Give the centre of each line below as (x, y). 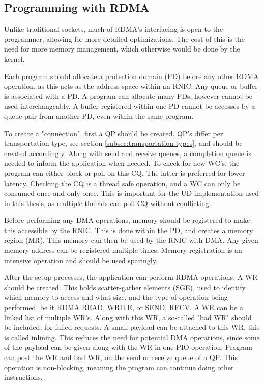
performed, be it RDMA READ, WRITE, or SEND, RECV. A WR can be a (124, 307)
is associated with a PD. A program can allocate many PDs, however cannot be (128, 96)
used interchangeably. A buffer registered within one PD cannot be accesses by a (130, 106)
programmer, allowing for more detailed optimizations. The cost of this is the (124, 39)
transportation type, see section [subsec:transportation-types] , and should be (123, 143)
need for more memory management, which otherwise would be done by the (122, 49)
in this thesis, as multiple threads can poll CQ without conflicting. (108, 203)
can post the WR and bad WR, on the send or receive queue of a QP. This (121, 357)
